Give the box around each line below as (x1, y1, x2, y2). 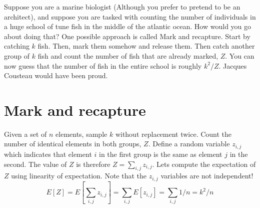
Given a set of (4, 128, 47, 139)
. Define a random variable (148, 138, 230, 149)
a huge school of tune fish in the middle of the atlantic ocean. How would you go (4, 21, 251, 32)
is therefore (76, 158, 110, 169)
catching (4, 41, 29, 51)
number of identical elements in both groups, (4, 138, 141, 149)
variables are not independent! (160, 170, 253, 181)
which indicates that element (4, 148, 92, 159)
